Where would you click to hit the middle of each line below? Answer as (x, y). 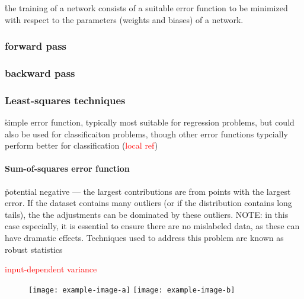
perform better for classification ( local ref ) (81, 145)
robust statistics (34, 249)
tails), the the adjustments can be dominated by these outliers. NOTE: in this (147, 214)
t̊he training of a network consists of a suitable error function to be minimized (146, 8)
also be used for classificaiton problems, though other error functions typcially (146, 134)
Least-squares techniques (65, 100)
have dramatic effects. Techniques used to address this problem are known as (144, 238)
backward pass (40, 73)
